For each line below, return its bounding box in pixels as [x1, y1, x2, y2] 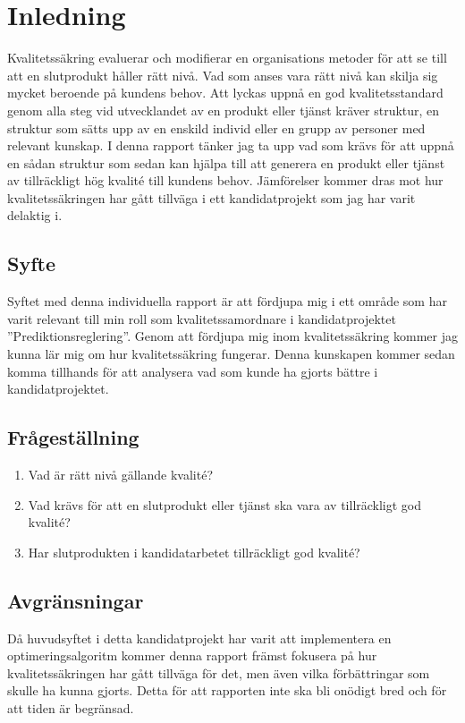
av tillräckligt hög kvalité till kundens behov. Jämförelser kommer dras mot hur [7, 171, 444, 190]
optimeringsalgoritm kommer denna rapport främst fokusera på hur [7, 646, 377, 665]
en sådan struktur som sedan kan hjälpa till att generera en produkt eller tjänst [7, 153, 445, 172]
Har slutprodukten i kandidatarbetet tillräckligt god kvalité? [28, 542, 360, 561]
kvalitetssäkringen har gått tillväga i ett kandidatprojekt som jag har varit [7, 188, 416, 207]
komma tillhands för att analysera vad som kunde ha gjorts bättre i [7, 361, 378, 380]
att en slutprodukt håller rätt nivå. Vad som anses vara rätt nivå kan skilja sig [7, 65, 438, 84]
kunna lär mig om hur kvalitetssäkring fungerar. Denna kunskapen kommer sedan [7, 344, 455, 363]
